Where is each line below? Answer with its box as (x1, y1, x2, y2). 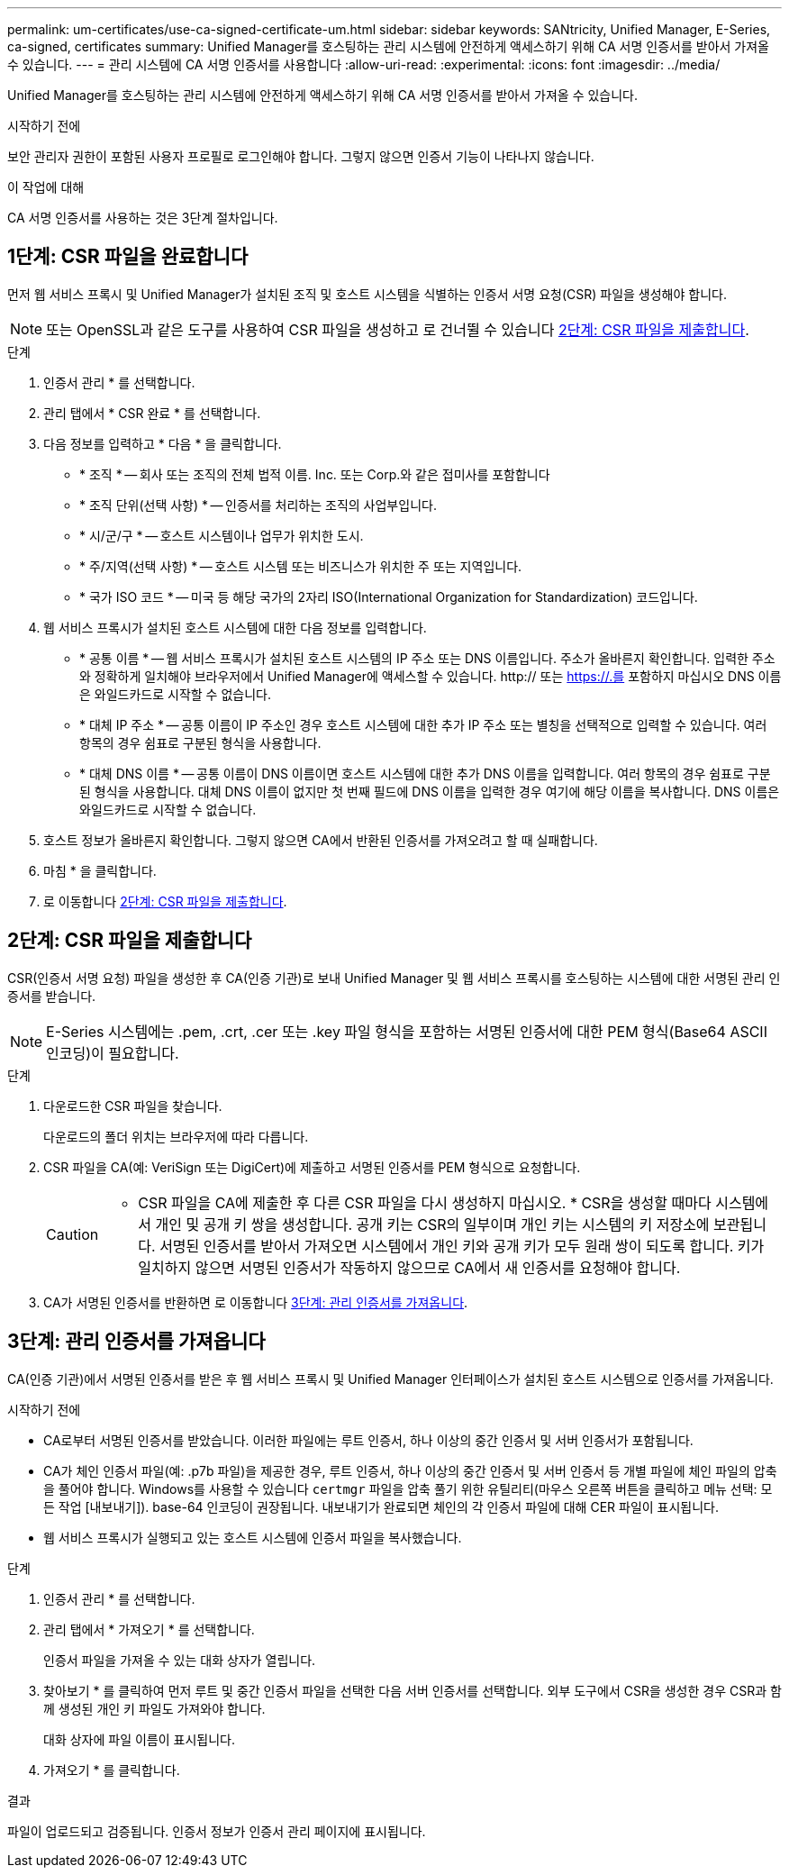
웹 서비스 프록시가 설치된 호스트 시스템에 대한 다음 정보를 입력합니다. (43, 619, 427, 635)
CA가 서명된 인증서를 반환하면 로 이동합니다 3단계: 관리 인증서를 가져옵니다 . (43, 1294, 468, 1310)
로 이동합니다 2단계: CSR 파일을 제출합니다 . (43, 893, 287, 909)
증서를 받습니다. (7, 988, 96, 1004)
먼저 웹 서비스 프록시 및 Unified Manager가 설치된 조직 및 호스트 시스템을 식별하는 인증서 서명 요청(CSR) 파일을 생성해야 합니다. (7, 286, 727, 302)
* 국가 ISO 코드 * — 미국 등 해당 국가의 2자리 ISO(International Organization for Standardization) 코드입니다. (79, 588, 698, 605)
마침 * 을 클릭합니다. (43, 862, 157, 878)
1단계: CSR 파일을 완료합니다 (7, 245, 249, 269)
